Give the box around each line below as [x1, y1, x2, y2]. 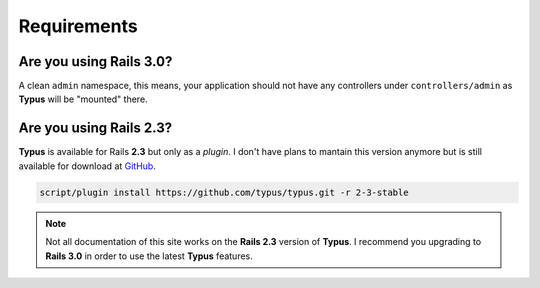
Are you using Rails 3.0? [18, 53, 173, 70]
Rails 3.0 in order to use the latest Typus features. [45, 250, 254, 262]
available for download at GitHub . [18, 160, 157, 172]
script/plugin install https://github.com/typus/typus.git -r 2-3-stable [39, 186, 409, 198]
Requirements [18, 15, 139, 37]
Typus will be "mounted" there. [18, 93, 149, 105]
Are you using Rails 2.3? [18, 120, 173, 137]
